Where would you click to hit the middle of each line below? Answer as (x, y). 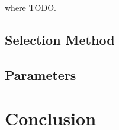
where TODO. (30, 7)
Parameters (41, 74)
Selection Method (60, 39)
